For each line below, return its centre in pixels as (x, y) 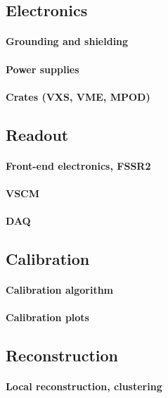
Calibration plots (47, 317)
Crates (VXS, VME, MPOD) (78, 96)
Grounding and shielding (67, 41)
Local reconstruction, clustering (84, 386)
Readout (37, 134)
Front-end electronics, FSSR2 (78, 165)
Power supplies (43, 69)
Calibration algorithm (59, 290)
